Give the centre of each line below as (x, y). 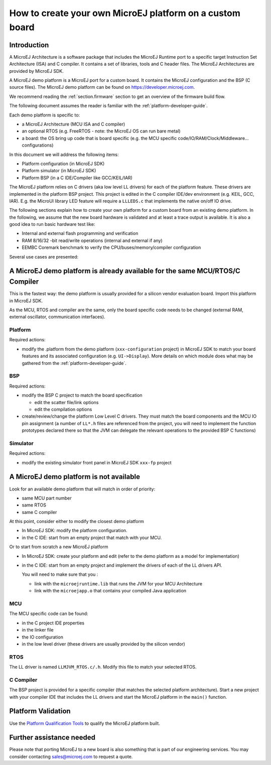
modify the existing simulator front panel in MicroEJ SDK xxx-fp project (97, 462)
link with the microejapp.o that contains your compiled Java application (110, 591)
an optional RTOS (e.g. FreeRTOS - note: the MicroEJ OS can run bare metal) (101, 131)
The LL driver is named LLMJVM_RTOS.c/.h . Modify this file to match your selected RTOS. (103, 667)
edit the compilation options (63, 409)
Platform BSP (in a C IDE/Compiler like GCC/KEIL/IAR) (77, 178)
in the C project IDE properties (53, 623)
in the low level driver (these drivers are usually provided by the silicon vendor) (103, 644)
